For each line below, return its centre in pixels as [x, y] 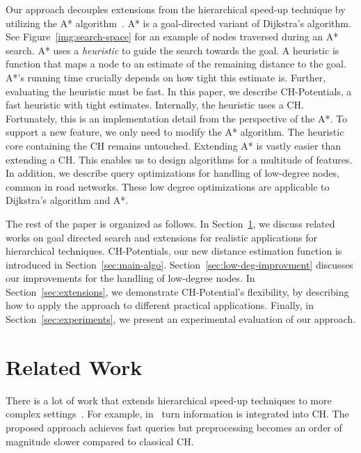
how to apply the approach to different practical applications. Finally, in [160, 305]
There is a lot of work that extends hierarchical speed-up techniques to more [169, 400]
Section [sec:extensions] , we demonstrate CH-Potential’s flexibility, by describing [177, 291]
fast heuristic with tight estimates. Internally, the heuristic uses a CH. [155, 105]
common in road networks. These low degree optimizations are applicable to [168, 186]
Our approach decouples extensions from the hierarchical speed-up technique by [176, 9]
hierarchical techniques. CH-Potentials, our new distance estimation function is [174, 251]
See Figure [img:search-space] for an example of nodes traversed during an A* [172, 37]
